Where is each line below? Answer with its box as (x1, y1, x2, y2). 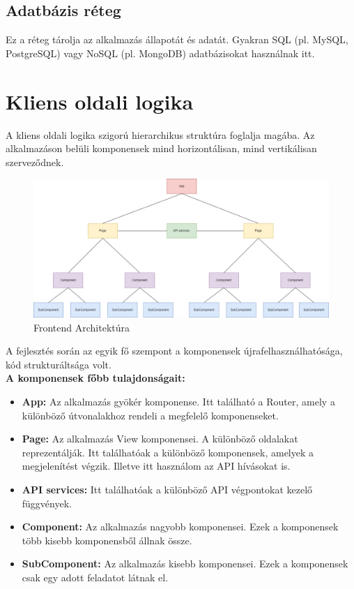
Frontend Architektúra (33, 320, 130, 334)
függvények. (22, 495, 72, 510)
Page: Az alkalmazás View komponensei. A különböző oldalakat (22, 431, 298, 446)
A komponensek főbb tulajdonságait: (6, 371, 185, 385)
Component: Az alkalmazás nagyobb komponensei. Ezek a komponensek (22, 519, 339, 534)
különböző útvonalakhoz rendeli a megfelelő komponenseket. (22, 408, 279, 422)
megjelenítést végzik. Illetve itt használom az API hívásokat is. (22, 458, 291, 473)
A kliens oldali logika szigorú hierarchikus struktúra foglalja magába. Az (6, 127, 315, 142)
